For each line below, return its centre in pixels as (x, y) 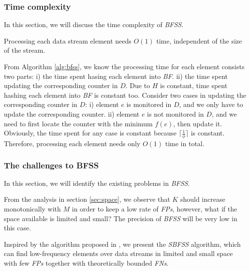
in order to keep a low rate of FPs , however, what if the (154, 208)
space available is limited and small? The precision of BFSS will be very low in (121, 218)
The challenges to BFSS (51, 165)
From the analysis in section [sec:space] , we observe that (87, 199)
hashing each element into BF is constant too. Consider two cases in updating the (125, 95)
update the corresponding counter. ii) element (72, 113)
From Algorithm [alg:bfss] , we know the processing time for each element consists (124, 66)
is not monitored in (176, 113)
